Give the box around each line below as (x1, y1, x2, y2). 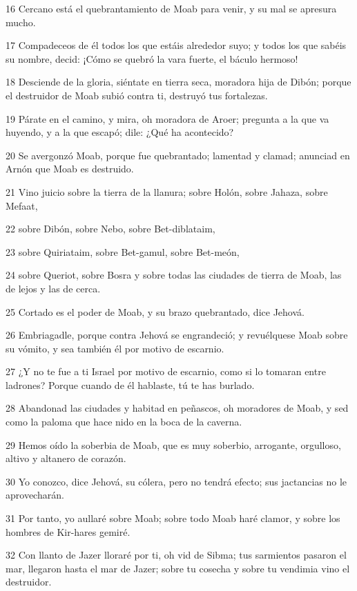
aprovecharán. (6, 488, 64, 502)
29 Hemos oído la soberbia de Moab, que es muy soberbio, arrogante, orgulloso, (6, 437, 341, 452)
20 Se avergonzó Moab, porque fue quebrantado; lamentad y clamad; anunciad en (6, 148, 350, 162)
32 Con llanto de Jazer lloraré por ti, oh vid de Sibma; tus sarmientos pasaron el (6, 548, 347, 562)
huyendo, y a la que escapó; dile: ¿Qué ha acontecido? (6, 125, 234, 139)
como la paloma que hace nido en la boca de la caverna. (6, 414, 242, 429)
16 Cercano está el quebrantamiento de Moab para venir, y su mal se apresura (6, 1, 337, 15)
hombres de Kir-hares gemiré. (6, 524, 131, 539)
